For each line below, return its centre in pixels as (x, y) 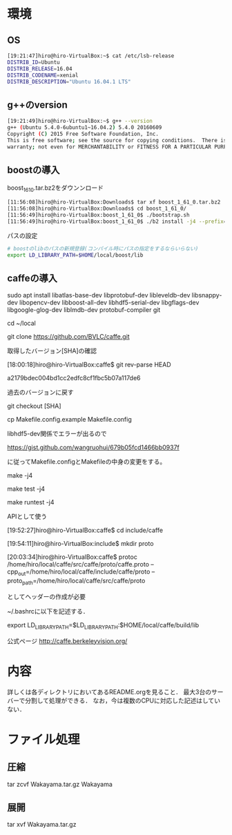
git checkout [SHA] (34, 406)
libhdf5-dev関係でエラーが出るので (57, 434)
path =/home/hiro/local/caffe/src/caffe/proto (84, 582)
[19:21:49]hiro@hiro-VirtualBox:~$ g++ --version (80, 121)
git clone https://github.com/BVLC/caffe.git (68, 337)
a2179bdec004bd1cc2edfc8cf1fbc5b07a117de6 (74, 378)
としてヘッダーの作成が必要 (47, 596)
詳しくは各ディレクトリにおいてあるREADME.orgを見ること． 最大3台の (109, 691)
